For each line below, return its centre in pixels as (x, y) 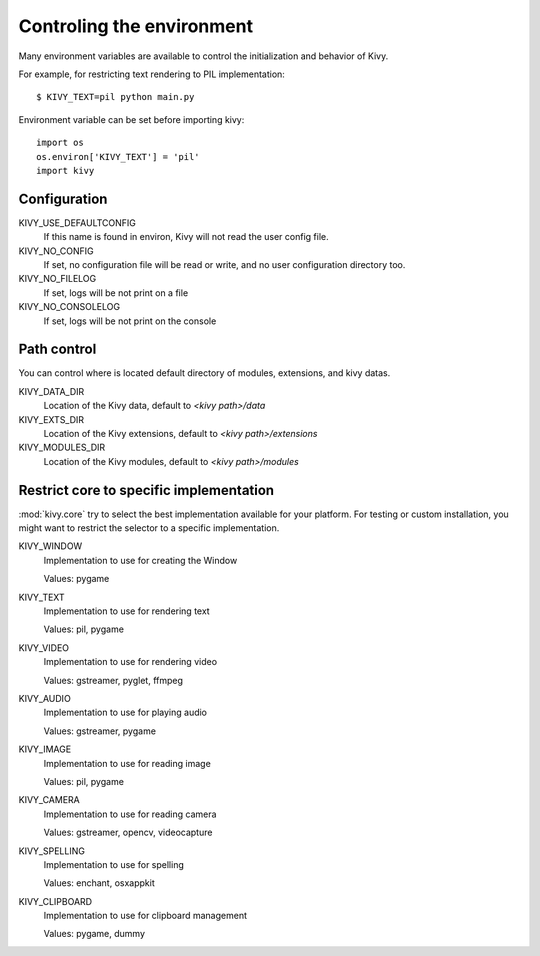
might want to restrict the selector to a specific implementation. (149, 528)
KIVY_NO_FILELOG (57, 279)
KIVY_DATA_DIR (51, 391)
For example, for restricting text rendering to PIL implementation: (151, 74)
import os (60, 143)
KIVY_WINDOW (50, 546)
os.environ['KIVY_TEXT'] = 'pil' (118, 156)
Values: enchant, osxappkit (99, 883)
